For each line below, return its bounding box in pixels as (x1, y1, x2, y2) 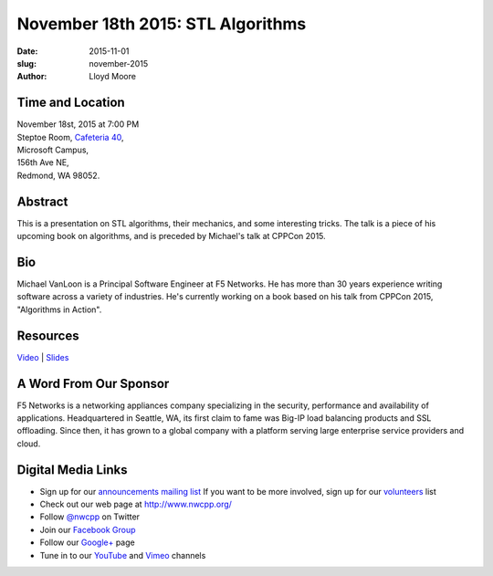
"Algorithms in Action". (16, 304, 102, 315)
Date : (16, 46, 38, 57)
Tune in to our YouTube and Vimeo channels (39, 550, 206, 560)
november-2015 (89, 58, 149, 68)
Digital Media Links (16, 462, 128, 477)
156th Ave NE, (16, 157, 69, 168)
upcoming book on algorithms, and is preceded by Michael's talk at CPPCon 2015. (16, 231, 326, 242)
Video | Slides (16, 351, 69, 362)
